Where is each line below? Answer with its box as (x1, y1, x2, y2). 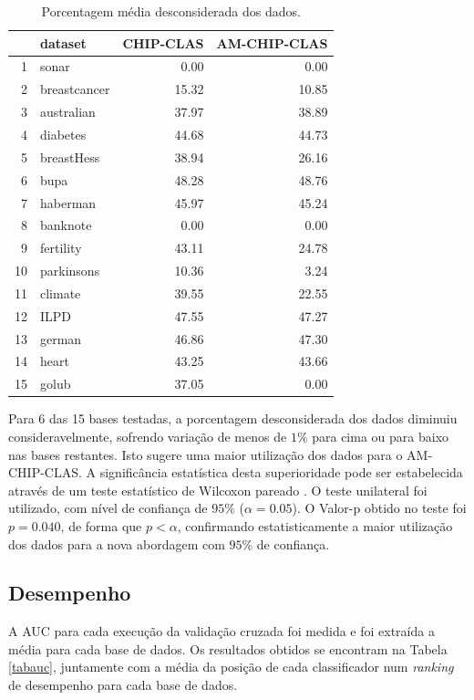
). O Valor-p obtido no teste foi (292, 498, 467, 517)
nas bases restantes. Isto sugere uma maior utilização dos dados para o (8, 444, 403, 464)
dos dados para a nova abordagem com (8, 534, 225, 553)
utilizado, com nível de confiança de (8, 498, 208, 517)
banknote (40, 215, 92, 235)
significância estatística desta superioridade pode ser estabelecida (99, 463, 463, 482)
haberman (40, 193, 97, 212)
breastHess (40, 147, 100, 166)
